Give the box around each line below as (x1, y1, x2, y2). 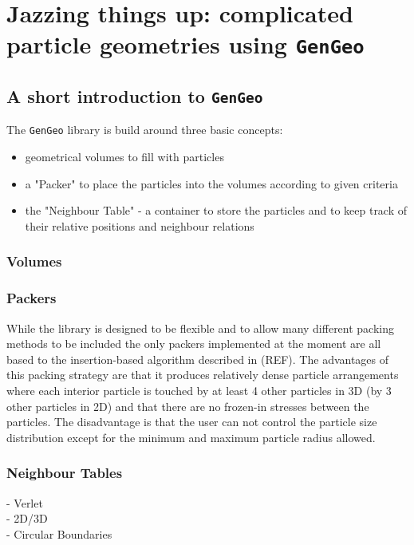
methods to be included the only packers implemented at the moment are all (6, 335, 381, 352)
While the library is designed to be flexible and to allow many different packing (6, 319, 395, 336)
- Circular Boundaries (6, 525, 112, 542)
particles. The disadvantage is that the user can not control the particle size (6, 413, 377, 430)
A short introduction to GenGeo (6, 84, 263, 109)
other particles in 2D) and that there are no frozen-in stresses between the (6, 397, 369, 414)
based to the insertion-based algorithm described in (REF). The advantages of (6, 350, 389, 367)
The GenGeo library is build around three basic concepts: (6, 121, 283, 138)
